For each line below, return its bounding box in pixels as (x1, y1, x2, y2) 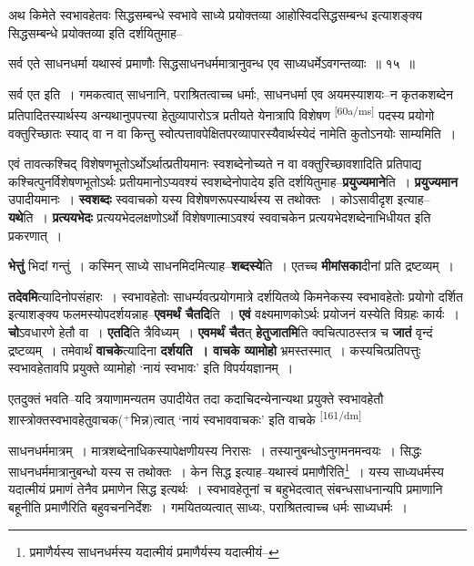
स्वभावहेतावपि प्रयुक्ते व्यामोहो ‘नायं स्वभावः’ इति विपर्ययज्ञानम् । (8, 358, 294, 377)
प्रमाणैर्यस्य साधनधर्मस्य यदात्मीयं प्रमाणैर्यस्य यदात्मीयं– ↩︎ (29, 541, 279, 561)
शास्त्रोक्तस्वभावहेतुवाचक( (8, 410, 124, 428)
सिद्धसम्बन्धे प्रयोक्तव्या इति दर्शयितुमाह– (8, 23, 183, 42)
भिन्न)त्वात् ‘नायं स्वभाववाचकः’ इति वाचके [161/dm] (130, 407, 362, 428)
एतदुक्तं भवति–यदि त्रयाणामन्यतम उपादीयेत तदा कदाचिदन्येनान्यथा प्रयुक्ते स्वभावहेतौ (8, 388, 384, 407)
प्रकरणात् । (8, 225, 63, 244)
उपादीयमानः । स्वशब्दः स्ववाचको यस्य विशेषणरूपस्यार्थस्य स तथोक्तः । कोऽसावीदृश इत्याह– (8, 190, 430, 209)
